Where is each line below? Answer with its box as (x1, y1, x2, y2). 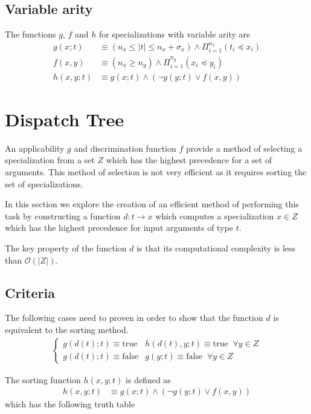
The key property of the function (5, 242, 127, 254)
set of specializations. (5, 177, 83, 190)
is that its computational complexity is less (136, 242, 296, 254)
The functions (5, 28, 56, 40)
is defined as (126, 373, 171, 386)
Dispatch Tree (5, 106, 124, 131)
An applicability (5, 141, 65, 154)
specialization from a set (5, 154, 95, 166)
